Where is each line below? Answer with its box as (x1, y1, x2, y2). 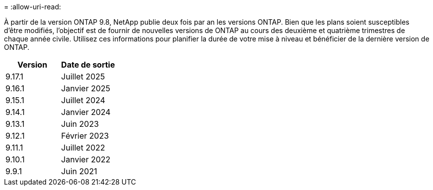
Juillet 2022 (61, 143, 105, 152)
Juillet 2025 (61, 72, 105, 81)
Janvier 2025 (61, 83, 110, 93)
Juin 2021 (61, 166, 97, 176)
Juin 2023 (61, 119, 99, 129)
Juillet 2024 (61, 95, 105, 105)
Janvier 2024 (61, 107, 111, 117)
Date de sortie (61, 60, 115, 70)
